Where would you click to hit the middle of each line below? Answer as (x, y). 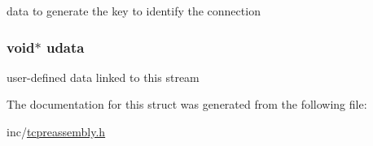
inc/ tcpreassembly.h (56, 131)
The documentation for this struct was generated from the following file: (187, 104)
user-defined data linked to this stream (103, 77)
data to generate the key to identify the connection (134, 11)
